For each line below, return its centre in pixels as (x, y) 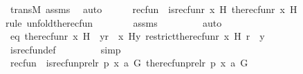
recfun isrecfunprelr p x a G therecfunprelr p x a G (129, 63)
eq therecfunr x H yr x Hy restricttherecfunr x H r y (137, 36)
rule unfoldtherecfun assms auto (114, 22)
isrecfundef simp (65, 49)
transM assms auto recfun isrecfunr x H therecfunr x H (154, 9)
